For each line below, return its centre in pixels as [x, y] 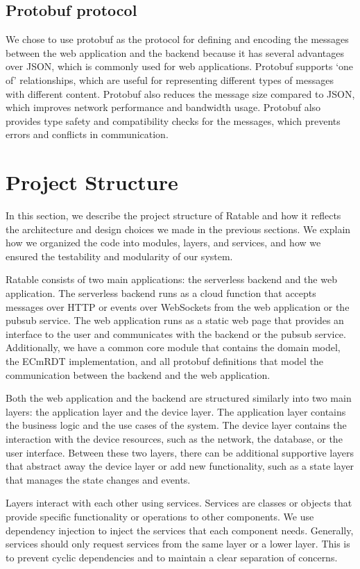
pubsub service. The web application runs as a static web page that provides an [175, 320]
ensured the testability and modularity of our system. [119, 256]
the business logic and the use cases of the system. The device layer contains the [176, 425]
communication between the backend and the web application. [138, 374]
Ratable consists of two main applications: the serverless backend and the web [171, 279]
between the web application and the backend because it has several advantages [175, 52]
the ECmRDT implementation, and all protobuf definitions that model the [165, 361]
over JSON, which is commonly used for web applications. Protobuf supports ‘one [180, 66]
